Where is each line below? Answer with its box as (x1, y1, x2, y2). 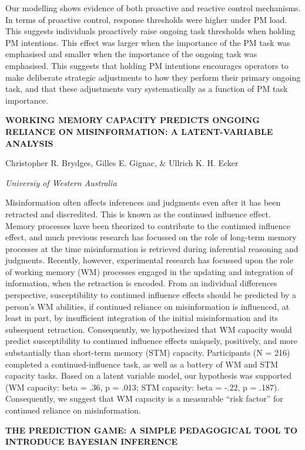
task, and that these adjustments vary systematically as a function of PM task (5, 82, 288, 95)
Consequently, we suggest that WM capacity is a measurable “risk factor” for (5, 392, 283, 405)
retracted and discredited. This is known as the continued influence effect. (5, 207, 271, 220)
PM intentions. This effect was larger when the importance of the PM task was (5, 36, 290, 48)
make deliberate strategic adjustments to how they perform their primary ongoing (5, 71, 301, 83)
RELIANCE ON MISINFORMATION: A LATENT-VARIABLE (5, 125, 273, 137)
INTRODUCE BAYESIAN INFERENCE (5, 435, 178, 448)
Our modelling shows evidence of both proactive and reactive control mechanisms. (5, 2, 301, 14)
